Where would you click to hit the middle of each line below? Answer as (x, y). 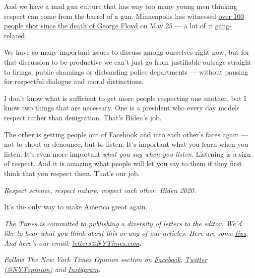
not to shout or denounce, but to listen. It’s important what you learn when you (126, 144)
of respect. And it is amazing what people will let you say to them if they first (123, 163)
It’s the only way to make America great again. (76, 207)
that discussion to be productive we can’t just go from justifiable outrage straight (128, 61)
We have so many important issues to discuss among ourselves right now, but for (127, 52)
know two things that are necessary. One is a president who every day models (122, 108)
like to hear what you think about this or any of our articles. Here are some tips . (126, 233)
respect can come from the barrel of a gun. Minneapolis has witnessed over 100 (124, 16)
